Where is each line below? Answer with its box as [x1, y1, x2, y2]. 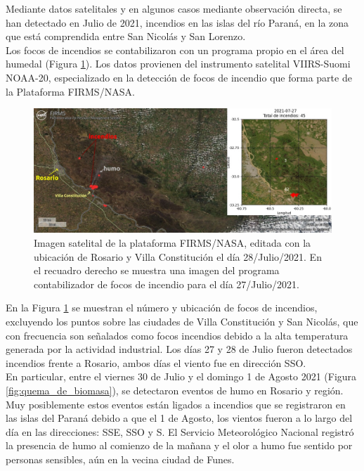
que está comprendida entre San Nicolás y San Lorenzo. [6, 29, 246, 44]
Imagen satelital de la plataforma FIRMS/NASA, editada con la [34, 235, 311, 250]
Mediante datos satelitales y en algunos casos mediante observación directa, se [6, 1, 342, 15]
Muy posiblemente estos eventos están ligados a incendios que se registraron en [6, 396, 346, 411]
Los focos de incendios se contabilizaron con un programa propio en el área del [6, 42, 344, 57]
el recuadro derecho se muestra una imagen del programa [34, 263, 280, 278]
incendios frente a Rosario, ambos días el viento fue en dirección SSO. [6, 355, 306, 370]
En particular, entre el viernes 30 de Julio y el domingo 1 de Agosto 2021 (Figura [6, 369, 357, 384]
